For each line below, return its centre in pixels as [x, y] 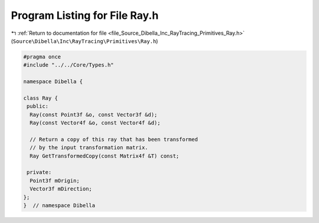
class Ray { [41, 98]
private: [39, 172]
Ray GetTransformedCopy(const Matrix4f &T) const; [105, 156]
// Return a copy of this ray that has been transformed [114, 139]
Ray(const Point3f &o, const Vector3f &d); [94, 114]
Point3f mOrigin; [55, 181]
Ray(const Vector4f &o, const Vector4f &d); [95, 123]
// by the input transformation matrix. [89, 148]
